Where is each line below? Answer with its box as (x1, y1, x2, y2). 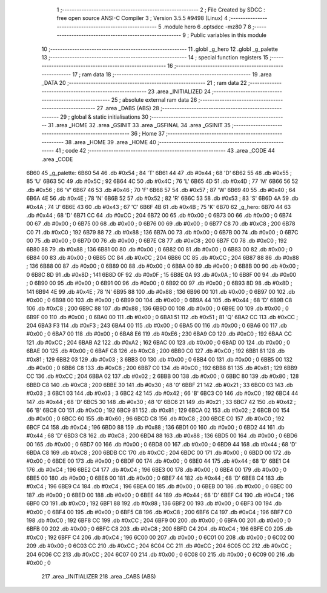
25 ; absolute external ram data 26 (111, 96, 197, 103)
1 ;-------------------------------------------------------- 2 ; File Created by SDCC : (56, 6, 266, 13)
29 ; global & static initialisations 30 (60, 113, 148, 121)
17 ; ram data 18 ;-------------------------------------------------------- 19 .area (72, 70, 272, 78)
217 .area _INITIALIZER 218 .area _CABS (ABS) (41, 573, 156, 580)
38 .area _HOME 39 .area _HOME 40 (64, 138, 157, 145)
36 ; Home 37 (130, 130, 165, 137)
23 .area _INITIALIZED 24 (147, 88, 211, 95)
